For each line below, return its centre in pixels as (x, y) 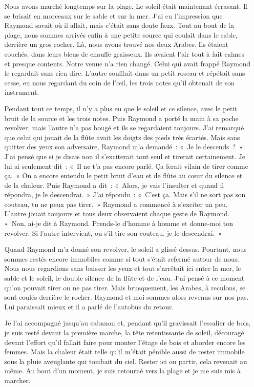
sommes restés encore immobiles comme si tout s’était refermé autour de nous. (122, 258)
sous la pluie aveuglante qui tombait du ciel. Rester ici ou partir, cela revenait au (126, 361)
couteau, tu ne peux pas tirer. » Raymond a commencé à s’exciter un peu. (116, 204)
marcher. (18, 380)
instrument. (22, 92)
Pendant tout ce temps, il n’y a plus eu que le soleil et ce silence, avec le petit (121, 108)
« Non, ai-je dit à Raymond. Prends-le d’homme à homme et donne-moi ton (119, 223)
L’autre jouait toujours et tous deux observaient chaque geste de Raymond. (117, 214)
